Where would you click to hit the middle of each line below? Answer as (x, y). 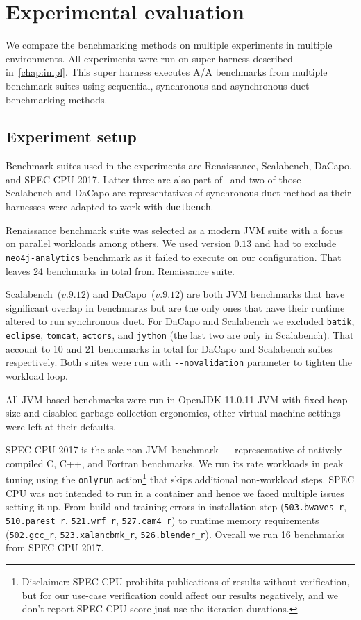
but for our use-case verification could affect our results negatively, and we (180, 595)
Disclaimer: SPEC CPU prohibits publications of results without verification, (186, 581)
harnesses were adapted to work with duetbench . (110, 207)
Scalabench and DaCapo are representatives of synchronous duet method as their (178, 193)
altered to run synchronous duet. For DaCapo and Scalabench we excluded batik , (180, 321)
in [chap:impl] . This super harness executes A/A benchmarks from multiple (167, 72)
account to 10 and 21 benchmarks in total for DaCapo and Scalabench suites (169, 348)
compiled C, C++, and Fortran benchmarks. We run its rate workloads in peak (175, 463)
